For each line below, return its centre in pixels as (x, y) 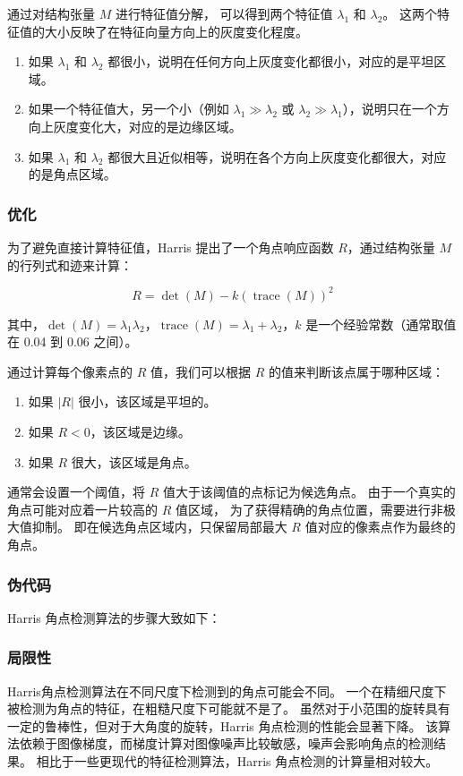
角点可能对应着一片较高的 (82, 509)
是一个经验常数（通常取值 (381, 324)
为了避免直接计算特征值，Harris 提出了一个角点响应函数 (171, 247)
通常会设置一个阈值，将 (76, 492)
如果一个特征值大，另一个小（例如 (129, 109)
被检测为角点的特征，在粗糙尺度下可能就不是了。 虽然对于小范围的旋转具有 (229, 708)
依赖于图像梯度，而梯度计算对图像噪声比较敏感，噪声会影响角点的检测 (226, 743)
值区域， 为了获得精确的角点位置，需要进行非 (309, 509)
